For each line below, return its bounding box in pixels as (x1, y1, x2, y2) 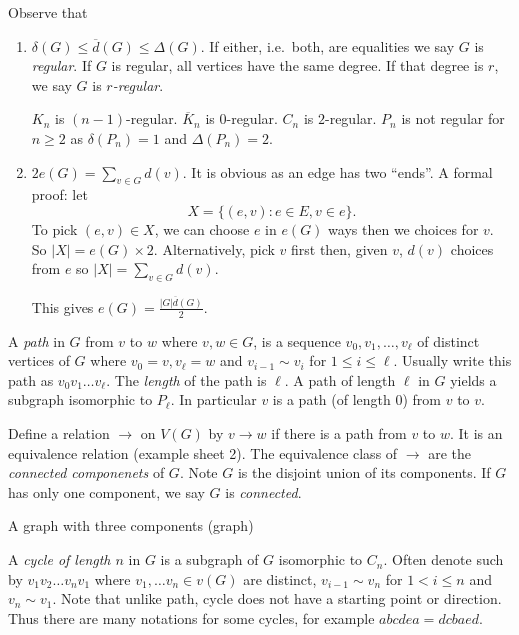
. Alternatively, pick (153, 238, 275, 259)
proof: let (31, 184, 88, 205)
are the (428, 442, 471, 463)
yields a (450, 369, 497, 390)
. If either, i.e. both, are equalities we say (200, 35, 455, 56)
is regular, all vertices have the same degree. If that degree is (111, 55, 484, 76)
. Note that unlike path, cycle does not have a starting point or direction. (52, 588, 502, 609)
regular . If (31, 55, 92, 76)
